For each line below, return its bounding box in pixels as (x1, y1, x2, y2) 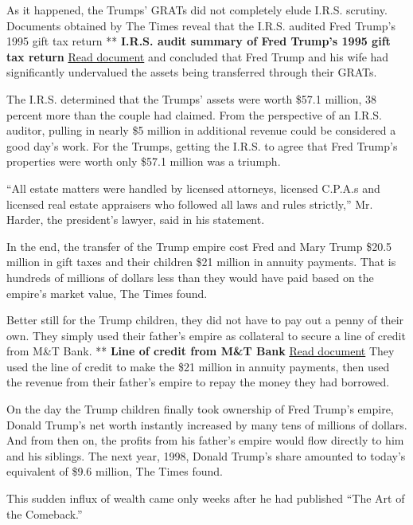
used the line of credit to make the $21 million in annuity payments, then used (6, 358, 390, 374)
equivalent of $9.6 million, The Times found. (6, 463, 223, 480)
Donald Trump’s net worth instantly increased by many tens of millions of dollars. (6, 416, 407, 433)
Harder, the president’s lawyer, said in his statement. (6, 211, 265, 228)
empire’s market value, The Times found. (6, 284, 208, 301)
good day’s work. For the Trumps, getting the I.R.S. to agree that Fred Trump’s (6, 137, 398, 154)
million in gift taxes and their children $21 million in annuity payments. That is (6, 253, 396, 270)
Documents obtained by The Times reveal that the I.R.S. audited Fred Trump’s (6, 17, 395, 33)
